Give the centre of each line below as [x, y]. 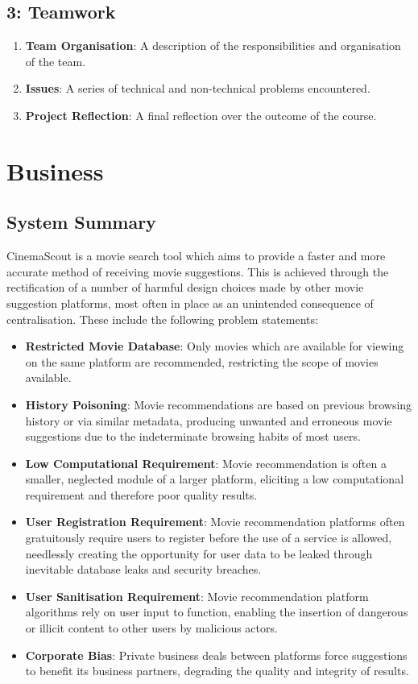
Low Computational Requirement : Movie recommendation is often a [206, 463]
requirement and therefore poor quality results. [141, 494]
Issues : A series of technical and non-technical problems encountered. [198, 88]
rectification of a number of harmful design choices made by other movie [185, 287]
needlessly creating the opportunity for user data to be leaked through [199, 553]
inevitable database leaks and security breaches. [143, 569]
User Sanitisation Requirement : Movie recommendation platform [197, 596]
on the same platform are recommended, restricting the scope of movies [202, 361]
